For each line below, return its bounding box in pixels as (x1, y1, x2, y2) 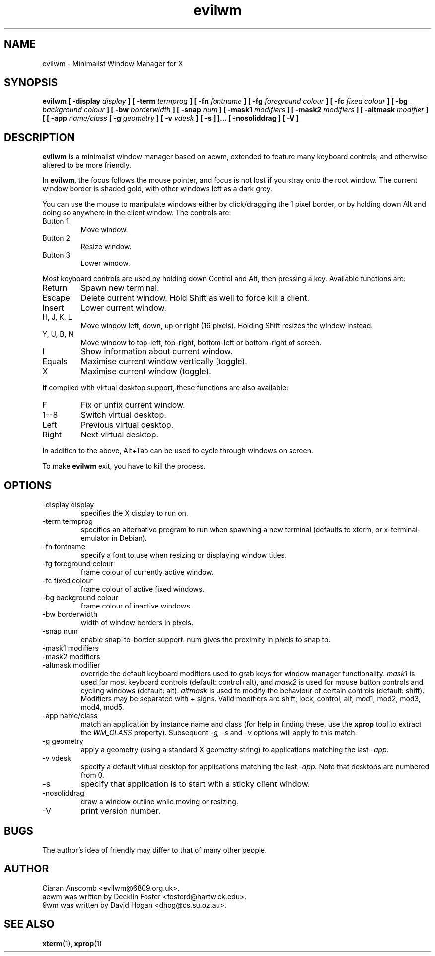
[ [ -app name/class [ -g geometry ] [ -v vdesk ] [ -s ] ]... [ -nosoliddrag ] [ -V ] (42, 114, 299, 123)
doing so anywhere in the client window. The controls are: (42, 208, 231, 217)
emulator (80, 534, 110, 543)
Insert (42, 303, 64, 313)
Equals (42, 356, 68, 367)
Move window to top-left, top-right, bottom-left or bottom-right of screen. (80, 338, 322, 347)
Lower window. (80, 259, 130, 268)
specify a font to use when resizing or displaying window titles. (80, 551, 287, 560)
